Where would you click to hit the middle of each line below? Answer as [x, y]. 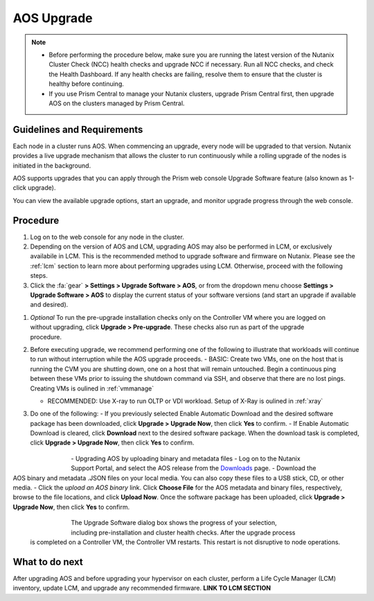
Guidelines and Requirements [78, 129]
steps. [39, 276]
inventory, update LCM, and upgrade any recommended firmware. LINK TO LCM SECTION [142, 588]
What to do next [48, 562]
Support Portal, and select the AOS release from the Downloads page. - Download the [194, 468]
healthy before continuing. [86, 84]
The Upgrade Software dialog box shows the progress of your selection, [174, 523]
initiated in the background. [52, 165]
